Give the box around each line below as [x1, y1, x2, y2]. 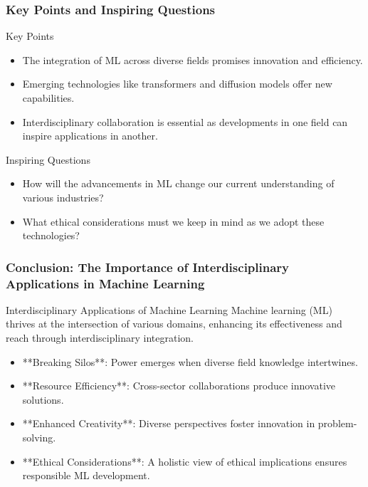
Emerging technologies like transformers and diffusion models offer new [22, 76, 332, 91]
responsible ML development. [22, 468, 150, 483]
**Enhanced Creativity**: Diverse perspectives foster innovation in [22, 416, 315, 431]
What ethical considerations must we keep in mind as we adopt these [22, 214, 325, 229]
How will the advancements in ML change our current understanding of [22, 176, 335, 191]
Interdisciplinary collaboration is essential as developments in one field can [22, 114, 348, 129]
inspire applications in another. [22, 128, 158, 143]
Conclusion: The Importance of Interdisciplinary [6, 258, 290, 276]
